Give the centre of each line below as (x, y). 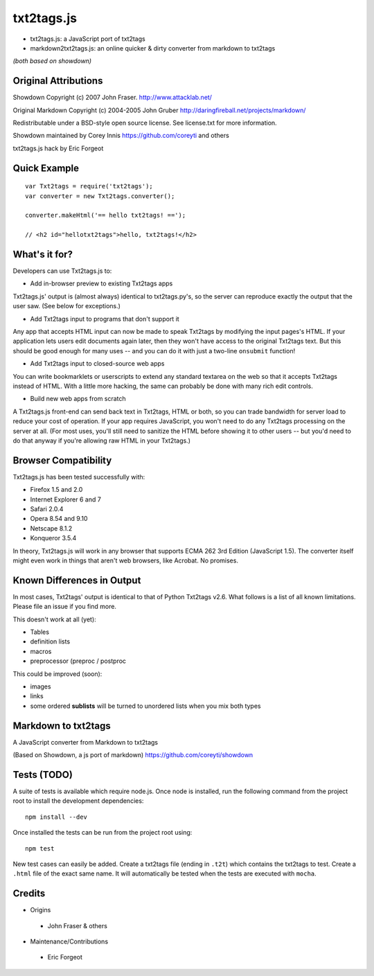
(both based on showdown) (52, 61)
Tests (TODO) (43, 775)
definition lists (50, 641)
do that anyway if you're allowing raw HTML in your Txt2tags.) (101, 441)
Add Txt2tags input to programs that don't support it (105, 319)
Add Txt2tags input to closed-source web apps (97, 364)
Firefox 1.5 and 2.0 (56, 490)
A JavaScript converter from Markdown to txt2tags (86, 742)
